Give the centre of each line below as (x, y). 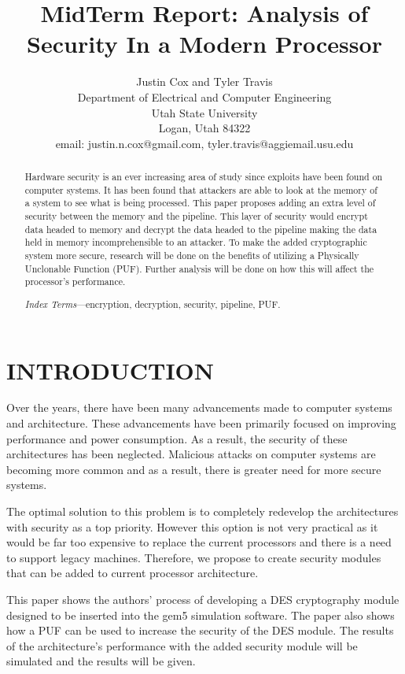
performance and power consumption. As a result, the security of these (177, 438)
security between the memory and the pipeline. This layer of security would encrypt (196, 216)
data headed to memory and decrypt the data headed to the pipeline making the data (201, 229)
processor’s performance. (75, 281)
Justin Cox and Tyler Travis (204, 81)
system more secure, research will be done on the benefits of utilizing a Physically (192, 256)
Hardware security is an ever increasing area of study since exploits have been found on (204, 177)
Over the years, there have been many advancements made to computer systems (199, 407)
